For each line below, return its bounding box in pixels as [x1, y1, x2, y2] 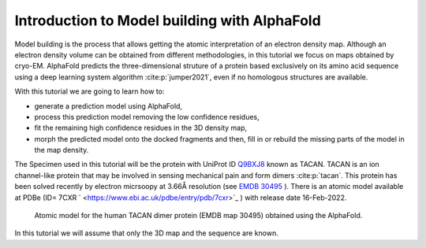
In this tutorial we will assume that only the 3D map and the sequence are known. [14, 228, 279, 238]
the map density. [34, 146, 89, 155]
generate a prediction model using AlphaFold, [34, 101, 183, 110]
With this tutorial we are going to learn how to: [14, 87, 165, 96]
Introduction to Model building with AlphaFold [14, 12, 321, 29]
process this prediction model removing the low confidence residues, [34, 112, 260, 121]
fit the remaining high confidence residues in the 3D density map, [34, 123, 248, 133]
